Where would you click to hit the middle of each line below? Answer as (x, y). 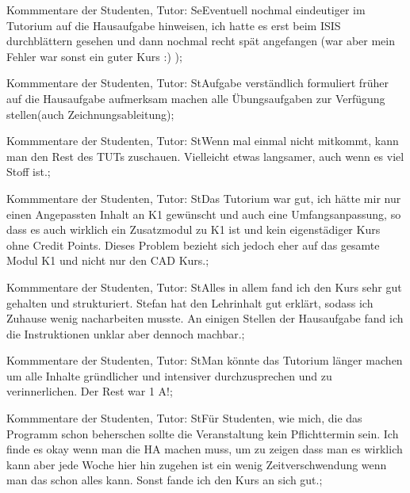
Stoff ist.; (29, 172)
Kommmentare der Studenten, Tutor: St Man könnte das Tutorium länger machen (205, 360)
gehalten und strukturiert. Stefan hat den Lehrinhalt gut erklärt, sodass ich (190, 302)
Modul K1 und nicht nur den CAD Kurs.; (108, 260)
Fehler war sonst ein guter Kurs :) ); (94, 56)
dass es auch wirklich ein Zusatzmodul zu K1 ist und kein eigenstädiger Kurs (194, 229)
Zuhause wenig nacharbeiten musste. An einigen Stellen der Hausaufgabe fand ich (205, 318)
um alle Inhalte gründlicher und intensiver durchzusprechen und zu (169, 375)
